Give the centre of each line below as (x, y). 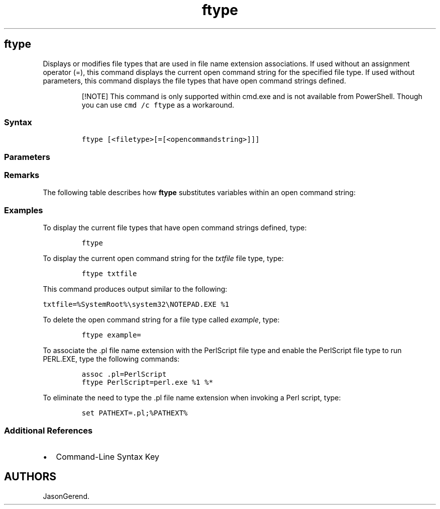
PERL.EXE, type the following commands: (111, 359)
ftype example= (111, 335)
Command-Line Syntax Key (107, 456)
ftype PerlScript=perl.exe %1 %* (147, 383)
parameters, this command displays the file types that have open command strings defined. (194, 80)
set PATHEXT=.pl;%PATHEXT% (135, 413)
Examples (24, 210)
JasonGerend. (66, 496)
